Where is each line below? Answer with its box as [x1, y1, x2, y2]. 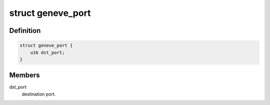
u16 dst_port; [30, 50, 65, 55]
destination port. [21, 91, 56, 97]
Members [9, 71, 40, 80]
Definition [9, 26, 41, 35]
